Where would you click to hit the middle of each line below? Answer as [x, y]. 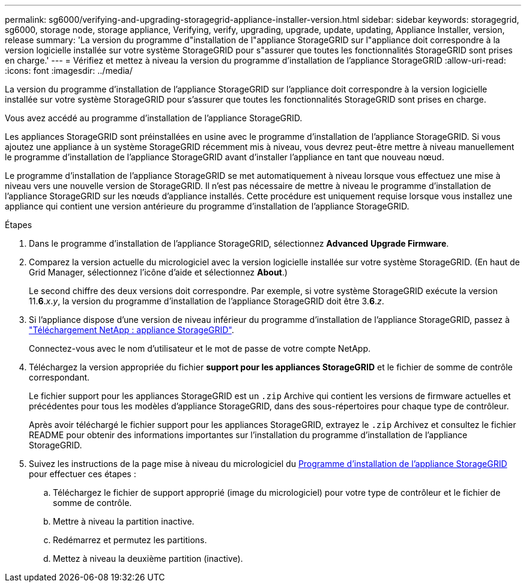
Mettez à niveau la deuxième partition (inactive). [148, 558]
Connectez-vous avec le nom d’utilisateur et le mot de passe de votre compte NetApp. [200, 348]
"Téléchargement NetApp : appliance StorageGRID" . [131, 330]
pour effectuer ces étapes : [83, 474]
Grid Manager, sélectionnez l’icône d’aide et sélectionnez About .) [158, 272]
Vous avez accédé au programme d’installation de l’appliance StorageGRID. [154, 118]
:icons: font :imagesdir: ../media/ [69, 71]
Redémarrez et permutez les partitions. [130, 540]
